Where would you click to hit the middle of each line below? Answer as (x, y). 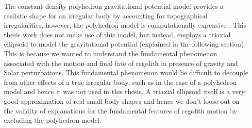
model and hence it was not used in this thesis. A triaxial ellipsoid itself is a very (125, 91)
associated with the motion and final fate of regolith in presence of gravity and (121, 63)
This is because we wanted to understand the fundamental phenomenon (111, 53)
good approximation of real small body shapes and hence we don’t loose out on (122, 101)
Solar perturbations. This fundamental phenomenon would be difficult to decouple (126, 72)
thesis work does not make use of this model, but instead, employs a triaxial (117, 34)
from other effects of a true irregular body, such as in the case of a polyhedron (120, 82)
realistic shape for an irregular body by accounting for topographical (106, 15)
